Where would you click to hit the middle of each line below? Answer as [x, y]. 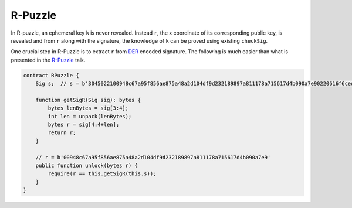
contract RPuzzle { [51, 75]
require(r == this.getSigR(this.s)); [102, 174]
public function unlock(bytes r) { [87, 166]
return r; [62, 133]
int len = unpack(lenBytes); [90, 116]
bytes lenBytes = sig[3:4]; [88, 108]
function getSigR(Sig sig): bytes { [88, 100]
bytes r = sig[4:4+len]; [84, 125]
